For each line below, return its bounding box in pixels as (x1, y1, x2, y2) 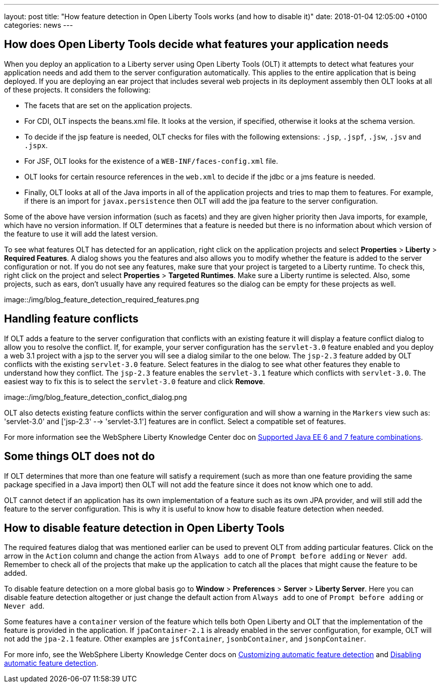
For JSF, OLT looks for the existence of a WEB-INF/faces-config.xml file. (24, 156, 278, 165)
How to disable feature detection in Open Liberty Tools (4, 521, 285, 534)
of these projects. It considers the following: (4, 85, 151, 94)
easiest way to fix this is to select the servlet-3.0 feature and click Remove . (4, 377, 265, 386)
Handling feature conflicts (4, 312, 139, 326)
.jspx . (24, 141, 48, 150)
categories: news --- (4, 21, 73, 29)
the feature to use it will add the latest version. (4, 229, 158, 238)
